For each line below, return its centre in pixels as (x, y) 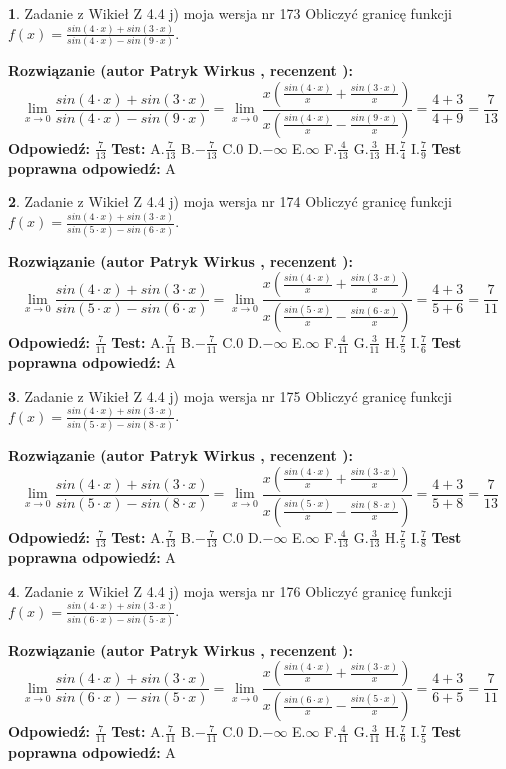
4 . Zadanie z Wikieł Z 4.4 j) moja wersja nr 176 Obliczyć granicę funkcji (230, 590)
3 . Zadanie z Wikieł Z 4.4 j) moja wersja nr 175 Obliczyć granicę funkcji (230, 395)
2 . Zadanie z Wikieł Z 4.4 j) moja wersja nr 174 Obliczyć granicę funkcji (230, 201)
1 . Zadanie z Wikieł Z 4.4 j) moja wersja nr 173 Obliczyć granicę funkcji (230, 13)
